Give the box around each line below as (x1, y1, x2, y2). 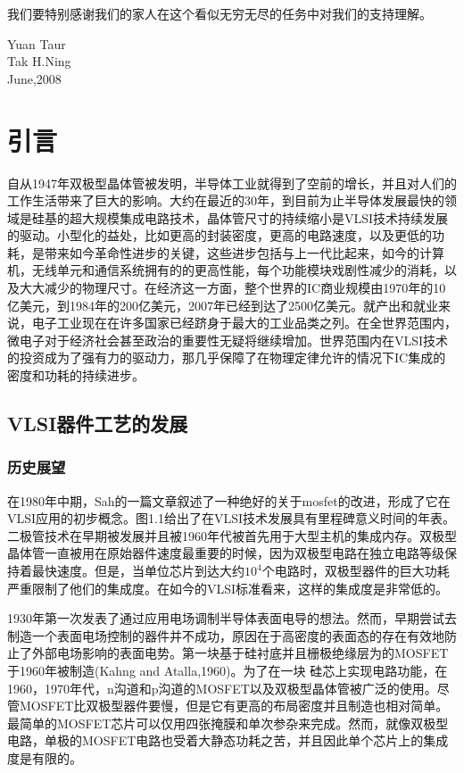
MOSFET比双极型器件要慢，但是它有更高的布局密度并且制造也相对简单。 (19, 696, 449, 715)
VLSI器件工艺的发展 (7, 410, 188, 437)
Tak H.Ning (7, 52, 71, 71)
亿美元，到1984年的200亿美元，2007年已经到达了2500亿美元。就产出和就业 (7, 295, 438, 314)
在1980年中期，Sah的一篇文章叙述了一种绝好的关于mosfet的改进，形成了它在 (7, 491, 451, 510)
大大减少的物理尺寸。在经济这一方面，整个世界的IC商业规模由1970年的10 (19, 278, 446, 297)
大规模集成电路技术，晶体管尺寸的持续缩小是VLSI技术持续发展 (81, 208, 449, 227)
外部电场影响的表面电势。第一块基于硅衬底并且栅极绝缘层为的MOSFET (31, 644, 449, 662)
